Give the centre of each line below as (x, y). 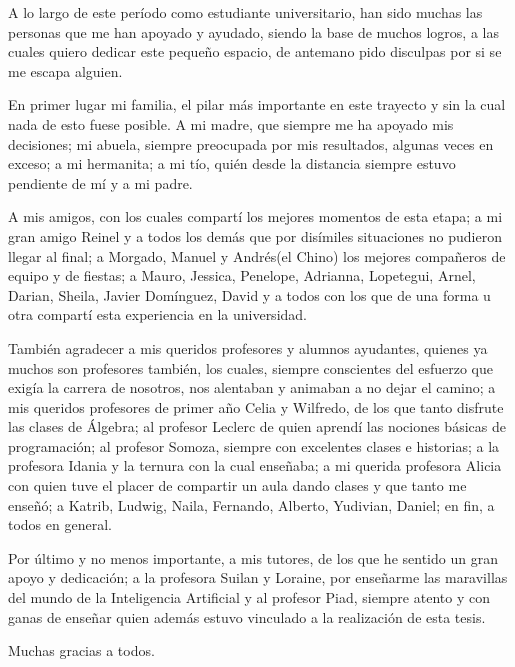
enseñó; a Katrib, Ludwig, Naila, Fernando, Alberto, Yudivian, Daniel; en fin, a (251, 504)
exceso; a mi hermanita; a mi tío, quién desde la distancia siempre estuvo (232, 163)
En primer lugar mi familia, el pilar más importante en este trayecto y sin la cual (257, 104)
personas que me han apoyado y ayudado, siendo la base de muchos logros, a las (253, 31)
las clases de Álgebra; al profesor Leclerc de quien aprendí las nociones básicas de (257, 426)
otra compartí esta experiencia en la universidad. (157, 314)
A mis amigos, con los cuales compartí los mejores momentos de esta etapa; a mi (255, 216)
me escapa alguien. (65, 70)
